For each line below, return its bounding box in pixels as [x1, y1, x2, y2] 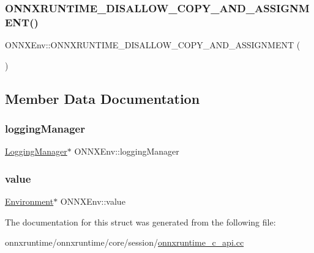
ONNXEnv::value [60, 195, 125, 208]
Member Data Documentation [5, 89, 200, 108]
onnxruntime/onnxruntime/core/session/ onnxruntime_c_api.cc [5, 236, 244, 249]
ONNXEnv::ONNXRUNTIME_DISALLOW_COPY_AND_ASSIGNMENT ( [5, 38, 301, 51]
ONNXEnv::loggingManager [74, 145, 179, 158]
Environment [5, 195, 54, 208]
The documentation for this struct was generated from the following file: [5, 215, 276, 228]
